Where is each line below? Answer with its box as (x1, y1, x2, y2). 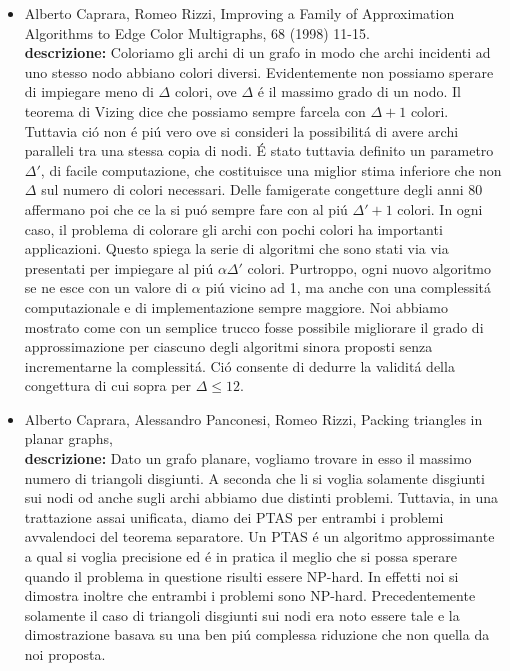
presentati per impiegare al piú (24, 257, 214, 278)
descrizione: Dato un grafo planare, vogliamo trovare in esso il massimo (24, 448, 472, 469)
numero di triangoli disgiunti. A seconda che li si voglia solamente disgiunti (24, 467, 485, 488)
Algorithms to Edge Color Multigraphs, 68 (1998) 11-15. (24, 22, 370, 43)
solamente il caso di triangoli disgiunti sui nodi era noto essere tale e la (24, 604, 460, 625)
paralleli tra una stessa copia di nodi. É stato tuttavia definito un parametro (24, 140, 494, 161)
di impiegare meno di (24, 81, 154, 102)
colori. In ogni (397, 198, 483, 219)
